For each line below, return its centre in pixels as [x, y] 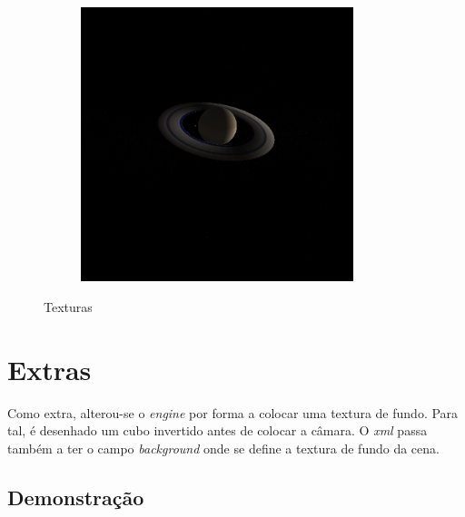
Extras [49, 369]
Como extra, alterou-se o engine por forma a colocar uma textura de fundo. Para [233, 412]
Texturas [68, 306]
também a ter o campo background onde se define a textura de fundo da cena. [223, 448]
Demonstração [76, 497]
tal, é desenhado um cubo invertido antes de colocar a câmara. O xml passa [218, 430]
